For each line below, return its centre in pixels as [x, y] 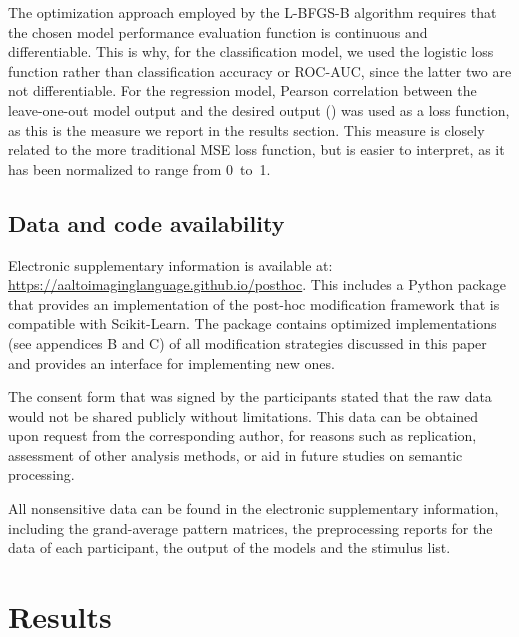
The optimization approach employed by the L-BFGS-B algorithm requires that [252, 12]
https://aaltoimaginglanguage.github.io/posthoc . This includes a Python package [257, 284]
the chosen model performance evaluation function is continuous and [218, 31]
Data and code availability [146, 222]
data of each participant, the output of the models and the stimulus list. [229, 547]
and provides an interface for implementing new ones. [171, 362]
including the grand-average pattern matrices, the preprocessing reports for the [250, 527]
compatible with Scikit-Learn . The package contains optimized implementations [252, 323]
